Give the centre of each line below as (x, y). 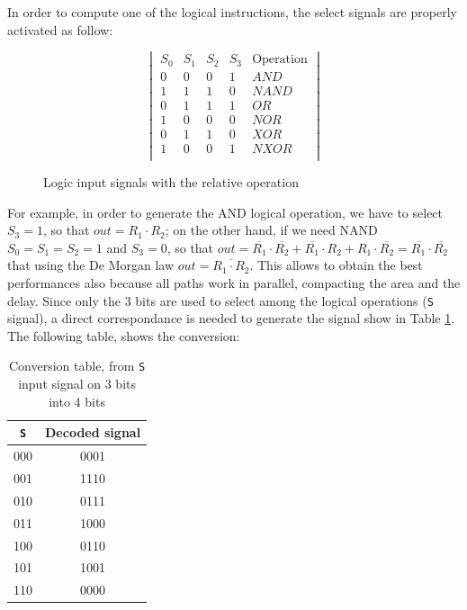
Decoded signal (93, 432)
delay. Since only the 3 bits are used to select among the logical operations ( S (220, 300)
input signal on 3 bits (77, 384)
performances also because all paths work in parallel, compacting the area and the (234, 283)
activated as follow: (60, 29)
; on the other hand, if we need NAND (271, 230)
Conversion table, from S (77, 366)
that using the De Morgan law (91, 265)
